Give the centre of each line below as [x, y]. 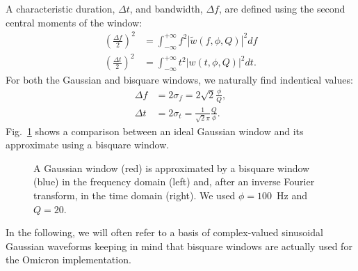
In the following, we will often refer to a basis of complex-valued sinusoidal [164, 232]
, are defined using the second [282, 8]
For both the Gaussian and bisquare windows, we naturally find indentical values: [179, 79]
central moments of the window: [74, 22]
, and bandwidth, [166, 8]
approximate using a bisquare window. [88, 145]
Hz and [292, 195]
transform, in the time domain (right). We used [135, 195]
